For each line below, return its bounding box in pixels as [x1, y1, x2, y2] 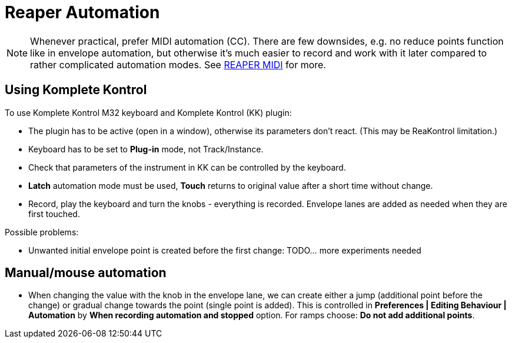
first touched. [28, 208, 80, 219]
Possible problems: [5, 227, 79, 237]
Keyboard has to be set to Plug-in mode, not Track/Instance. [28, 144, 264, 154]
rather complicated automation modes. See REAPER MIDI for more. [30, 58, 326, 71]
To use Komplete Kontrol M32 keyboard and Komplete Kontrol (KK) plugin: [5, 107, 292, 118]
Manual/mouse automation [5, 265, 167, 281]
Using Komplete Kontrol [5, 82, 147, 98]
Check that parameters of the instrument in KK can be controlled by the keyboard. [28, 162, 346, 172]
